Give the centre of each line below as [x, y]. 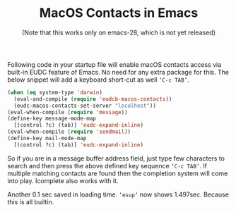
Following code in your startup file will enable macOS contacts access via [114, 64]
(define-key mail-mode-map [47, 139]
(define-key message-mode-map [52, 119]
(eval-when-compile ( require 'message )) [68, 112]
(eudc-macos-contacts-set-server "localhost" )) [85, 106]
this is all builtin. [31, 201]
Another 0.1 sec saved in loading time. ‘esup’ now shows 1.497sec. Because [118, 194]
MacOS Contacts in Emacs [119, 13]
